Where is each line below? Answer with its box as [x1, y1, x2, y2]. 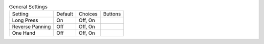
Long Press [12, 17, 39, 24]
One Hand [12, 29, 36, 36]
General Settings [9, 3, 48, 10]
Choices [78, 11, 98, 17]
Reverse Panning [12, 23, 51, 30]
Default [56, 11, 73, 17]
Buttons [103, 11, 121, 17]
